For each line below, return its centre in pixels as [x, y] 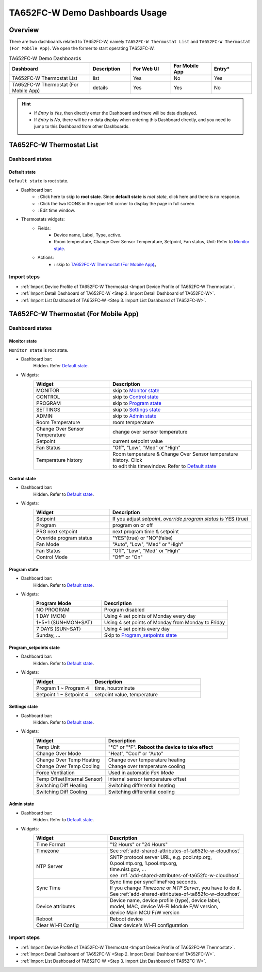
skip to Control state [135, 397]
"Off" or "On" [128, 557]
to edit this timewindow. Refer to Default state [164, 466]
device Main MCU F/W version [145, 912]
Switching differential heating [142, 785]
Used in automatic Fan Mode [141, 773]
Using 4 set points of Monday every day [150, 616]
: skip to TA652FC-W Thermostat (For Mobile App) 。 [106, 264]
